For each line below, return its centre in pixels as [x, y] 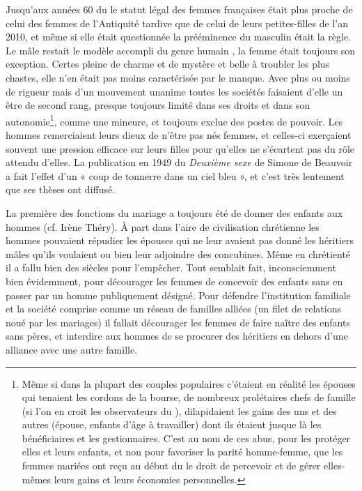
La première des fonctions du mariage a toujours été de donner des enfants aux [174, 212]
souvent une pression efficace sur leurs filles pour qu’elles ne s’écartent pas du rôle [180, 148]
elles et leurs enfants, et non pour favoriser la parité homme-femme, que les [182, 452]
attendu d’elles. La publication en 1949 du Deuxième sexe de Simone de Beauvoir [179, 162]
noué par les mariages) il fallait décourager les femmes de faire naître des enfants [178, 322]
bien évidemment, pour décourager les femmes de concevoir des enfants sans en [174, 281]
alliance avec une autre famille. [72, 349]
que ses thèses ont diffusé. [61, 189]
